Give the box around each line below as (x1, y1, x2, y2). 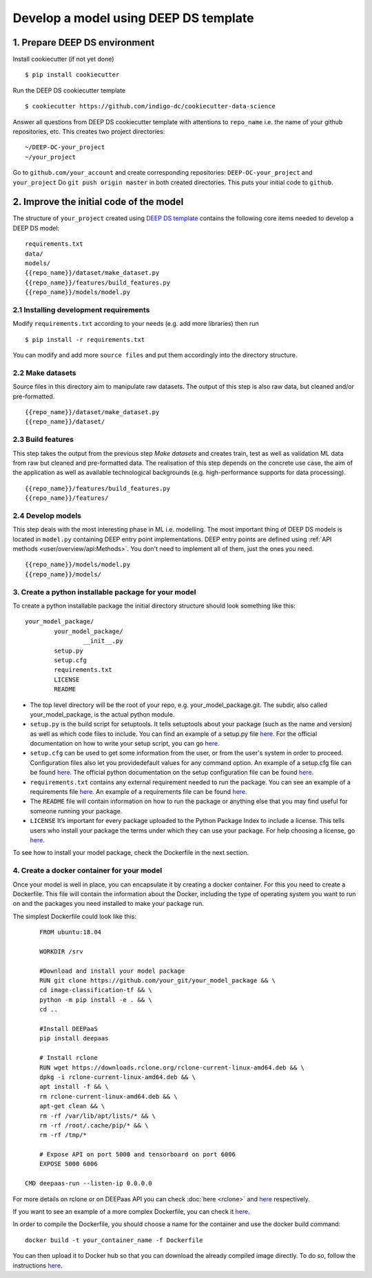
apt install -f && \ (39, 1083, 109, 1091)
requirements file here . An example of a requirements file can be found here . (30, 788, 247, 796)
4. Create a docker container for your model (12, 866, 163, 875)
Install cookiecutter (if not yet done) (12, 55, 114, 64)
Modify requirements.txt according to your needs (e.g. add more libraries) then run (12, 320, 259, 328)
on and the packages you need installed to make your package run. (12, 900, 205, 908)
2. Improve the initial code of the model (12, 196, 184, 208)
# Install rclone (39, 1054, 98, 1062)
